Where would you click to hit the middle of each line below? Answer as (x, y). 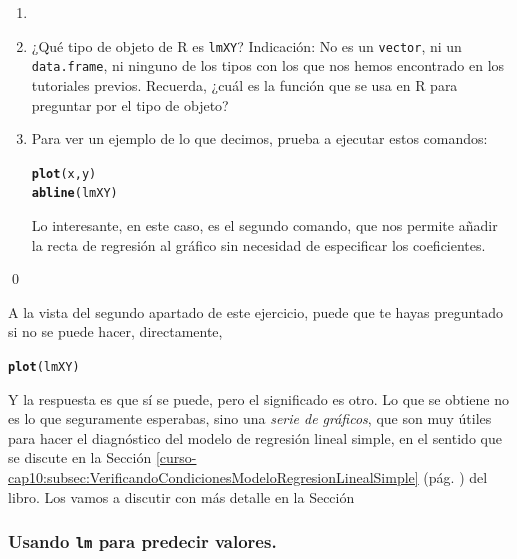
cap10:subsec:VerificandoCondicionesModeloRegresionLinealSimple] (213, 477)
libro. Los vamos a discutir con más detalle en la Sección (181, 496)
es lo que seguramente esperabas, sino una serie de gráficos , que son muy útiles (250, 418)
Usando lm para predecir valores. (142, 541)
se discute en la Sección (80, 457)
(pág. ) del (455, 477)
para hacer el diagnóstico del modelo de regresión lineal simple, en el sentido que (255, 437)
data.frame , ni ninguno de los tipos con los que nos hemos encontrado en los (268, 65)
